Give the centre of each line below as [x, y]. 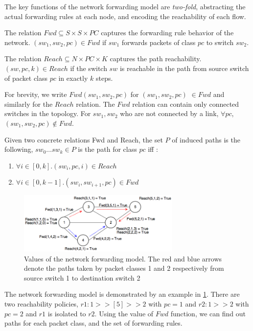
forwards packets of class [159, 42]
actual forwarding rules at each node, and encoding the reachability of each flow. [125, 16]
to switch [220, 42]
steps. [104, 78]
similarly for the [29, 104]
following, [19, 149]
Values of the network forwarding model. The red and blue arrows [123, 258]
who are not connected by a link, [169, 113]
